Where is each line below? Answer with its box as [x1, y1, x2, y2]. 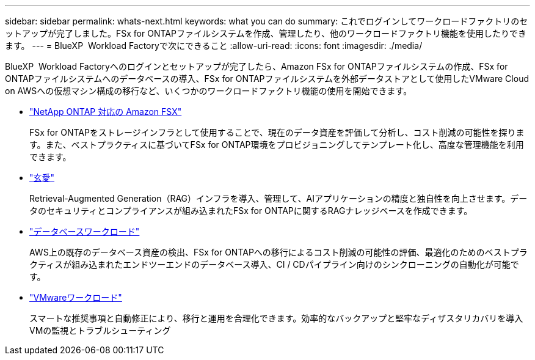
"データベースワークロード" [29, 226, 140, 237]
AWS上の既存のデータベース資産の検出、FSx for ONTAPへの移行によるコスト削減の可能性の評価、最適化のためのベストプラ [29, 247, 528, 257]
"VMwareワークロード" [29, 292, 122, 303]
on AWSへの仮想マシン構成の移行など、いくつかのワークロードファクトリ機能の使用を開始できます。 [5, 86, 412, 96]
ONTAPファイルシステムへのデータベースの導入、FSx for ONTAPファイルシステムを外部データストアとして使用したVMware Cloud [5, 73, 529, 84]
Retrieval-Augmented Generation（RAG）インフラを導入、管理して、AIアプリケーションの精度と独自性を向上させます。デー [29, 193, 528, 204]
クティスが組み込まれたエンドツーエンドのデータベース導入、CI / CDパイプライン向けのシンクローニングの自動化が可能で [29, 259, 519, 270]
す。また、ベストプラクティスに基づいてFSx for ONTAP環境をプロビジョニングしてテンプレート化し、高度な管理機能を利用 [29, 139, 524, 150]
